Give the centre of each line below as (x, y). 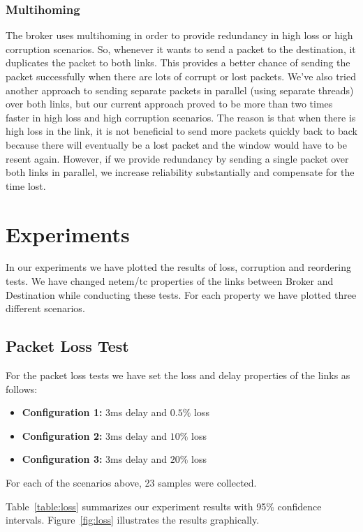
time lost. (26, 185)
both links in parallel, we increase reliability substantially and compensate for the (180, 172)
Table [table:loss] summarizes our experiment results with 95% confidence (164, 506)
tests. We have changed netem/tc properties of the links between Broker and (170, 281)
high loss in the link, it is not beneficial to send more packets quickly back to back (182, 131)
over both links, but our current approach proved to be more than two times (169, 104)
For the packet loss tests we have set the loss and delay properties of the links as (178, 375)
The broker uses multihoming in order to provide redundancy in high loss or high (179, 35)
